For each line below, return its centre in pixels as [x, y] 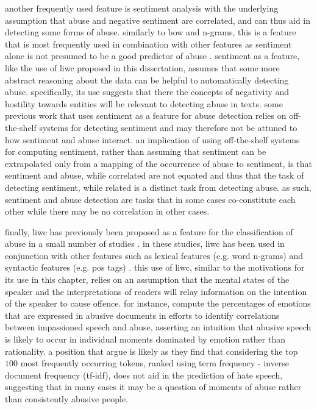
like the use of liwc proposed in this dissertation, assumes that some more [142, 67]
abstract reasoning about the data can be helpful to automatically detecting [147, 80]
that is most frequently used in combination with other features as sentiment [148, 44]
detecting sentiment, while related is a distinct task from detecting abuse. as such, [158, 187]
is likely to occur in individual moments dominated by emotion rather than [145, 339]
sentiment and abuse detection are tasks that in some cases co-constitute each [150, 199]
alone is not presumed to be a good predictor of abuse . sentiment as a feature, [152, 56]
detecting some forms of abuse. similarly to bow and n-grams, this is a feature [151, 32]
